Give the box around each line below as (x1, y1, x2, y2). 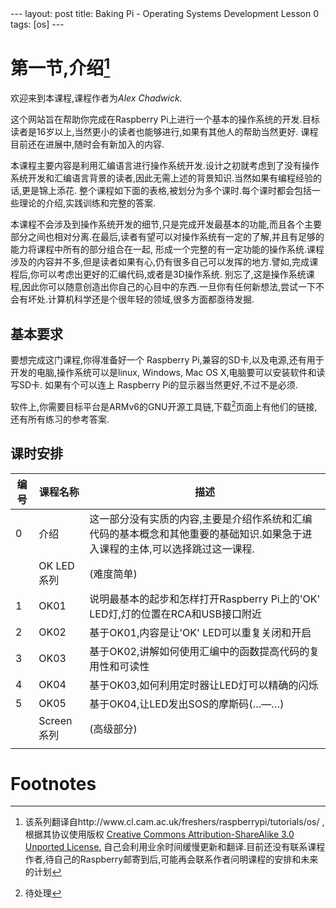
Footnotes (10, 772, 97, 795)
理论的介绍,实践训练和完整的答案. (18, 197, 157, 209)
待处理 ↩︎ (24, 887, 62, 899)
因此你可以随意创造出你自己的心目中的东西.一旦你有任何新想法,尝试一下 (21, 281, 317, 293)
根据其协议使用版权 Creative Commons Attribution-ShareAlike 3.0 (24, 828, 295, 841)
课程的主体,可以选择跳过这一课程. (99, 542, 255, 556)
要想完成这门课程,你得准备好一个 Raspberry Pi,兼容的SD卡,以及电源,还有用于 (10, 354, 325, 366)
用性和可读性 (89, 659, 150, 673)
